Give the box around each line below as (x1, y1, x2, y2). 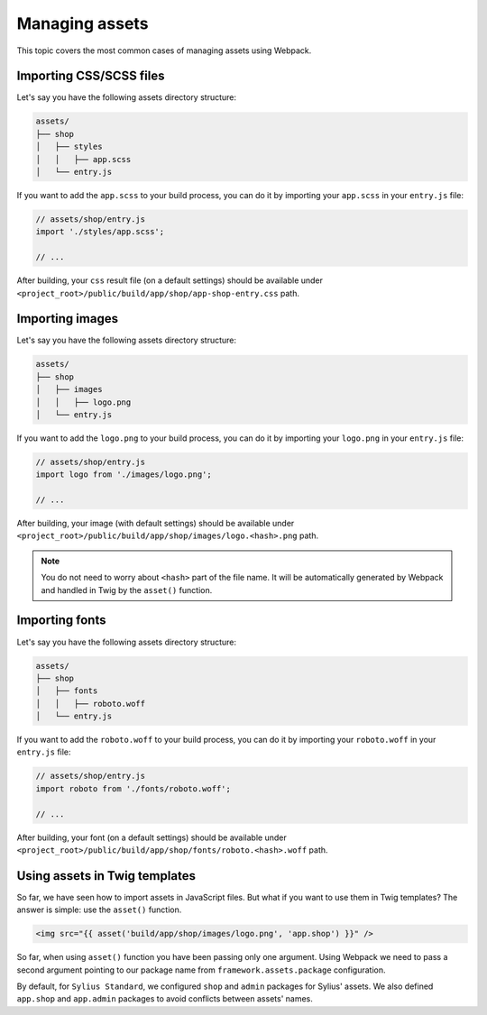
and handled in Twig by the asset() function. (41, 584, 213, 595)
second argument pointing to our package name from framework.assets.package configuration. (16, 965, 387, 975)
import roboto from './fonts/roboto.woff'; (35, 783, 232, 793)
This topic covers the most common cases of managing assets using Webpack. (16, 45, 312, 56)
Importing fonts (16, 613, 106, 628)
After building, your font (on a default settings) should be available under (16, 832, 288, 843)
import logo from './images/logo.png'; (35, 470, 212, 480)
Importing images (16, 311, 119, 326)
